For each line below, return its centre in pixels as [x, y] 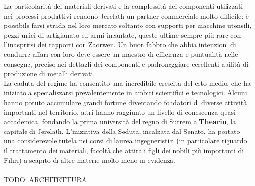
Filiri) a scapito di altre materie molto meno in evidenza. [90, 160]
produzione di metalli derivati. [50, 73]
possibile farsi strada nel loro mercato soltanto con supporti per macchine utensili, [128, 25]
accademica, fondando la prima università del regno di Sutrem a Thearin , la [120, 121]
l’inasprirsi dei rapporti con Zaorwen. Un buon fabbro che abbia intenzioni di [120, 44]
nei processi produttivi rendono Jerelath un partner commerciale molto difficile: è [127, 15]
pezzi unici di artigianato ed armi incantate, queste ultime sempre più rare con [123, 35]
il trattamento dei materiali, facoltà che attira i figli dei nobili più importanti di [124, 150]
